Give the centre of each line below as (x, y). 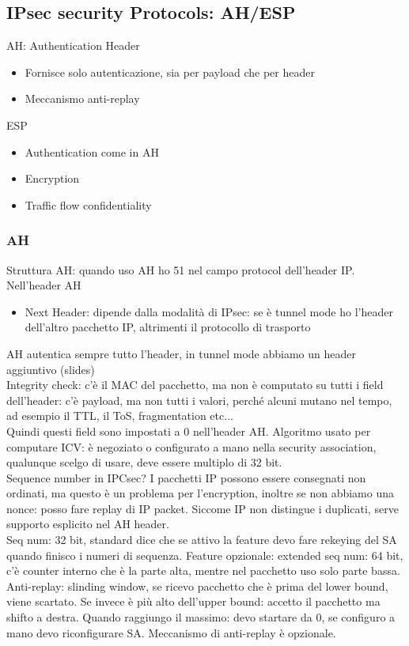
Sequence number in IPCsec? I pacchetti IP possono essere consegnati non (186, 477)
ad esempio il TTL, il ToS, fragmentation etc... (120, 416)
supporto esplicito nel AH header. (88, 524)
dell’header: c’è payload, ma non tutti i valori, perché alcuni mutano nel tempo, (199, 400)
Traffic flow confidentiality (88, 204)
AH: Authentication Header (73, 45)
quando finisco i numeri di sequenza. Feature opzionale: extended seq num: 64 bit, (205, 555)
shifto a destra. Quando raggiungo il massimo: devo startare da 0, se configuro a (201, 617)
